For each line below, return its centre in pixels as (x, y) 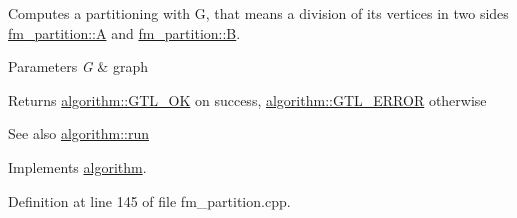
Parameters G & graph (78, 66)
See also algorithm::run (78, 133)
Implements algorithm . (77, 166)
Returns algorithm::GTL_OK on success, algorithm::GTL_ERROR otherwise (247, 99)
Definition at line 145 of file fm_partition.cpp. (149, 200)
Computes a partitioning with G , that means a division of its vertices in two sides (258, 13)
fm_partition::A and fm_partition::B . (124, 32)
